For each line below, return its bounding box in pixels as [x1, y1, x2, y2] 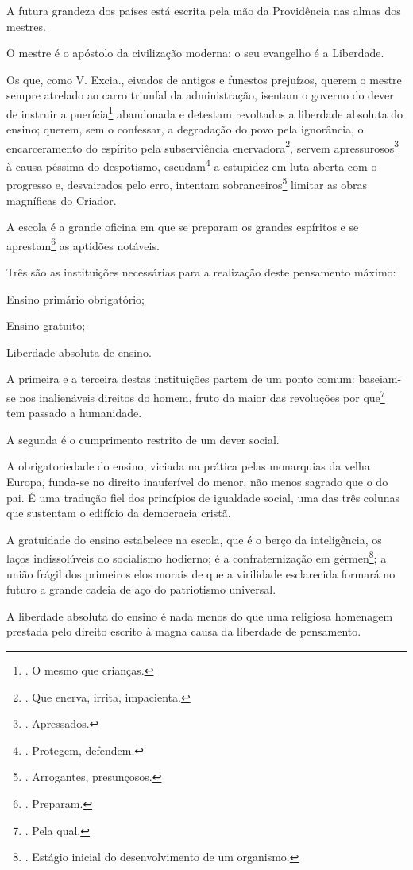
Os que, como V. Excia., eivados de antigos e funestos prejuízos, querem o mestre [6, 71, 402, 87]
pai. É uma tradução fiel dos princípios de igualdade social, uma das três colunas [6, 489, 400, 505]
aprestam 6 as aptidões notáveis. [6, 234, 160, 253]
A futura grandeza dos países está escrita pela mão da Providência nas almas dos [6, 2, 401, 18]
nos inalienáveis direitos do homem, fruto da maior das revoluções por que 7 [19, 386, 385, 405]
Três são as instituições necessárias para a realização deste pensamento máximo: [6, 264, 396, 280]
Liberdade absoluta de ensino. [6, 343, 152, 360]
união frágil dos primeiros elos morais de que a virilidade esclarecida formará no [6, 565, 396, 582]
